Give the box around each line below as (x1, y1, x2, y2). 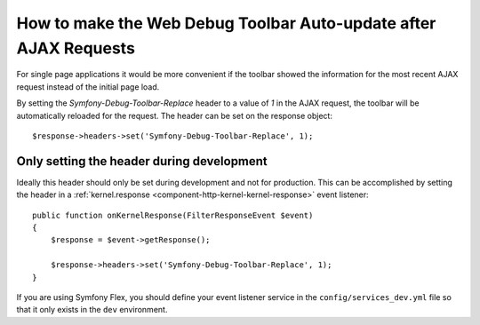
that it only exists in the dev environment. (16, 305, 168, 315)
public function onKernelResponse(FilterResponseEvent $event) (32, 210, 314, 220)
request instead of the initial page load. (16, 81, 160, 92)
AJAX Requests (16, 38, 135, 58)
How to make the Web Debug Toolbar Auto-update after (16, 13, 436, 33)
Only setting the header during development (16, 154, 268, 169)
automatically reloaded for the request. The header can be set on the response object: (16, 110, 333, 121)
